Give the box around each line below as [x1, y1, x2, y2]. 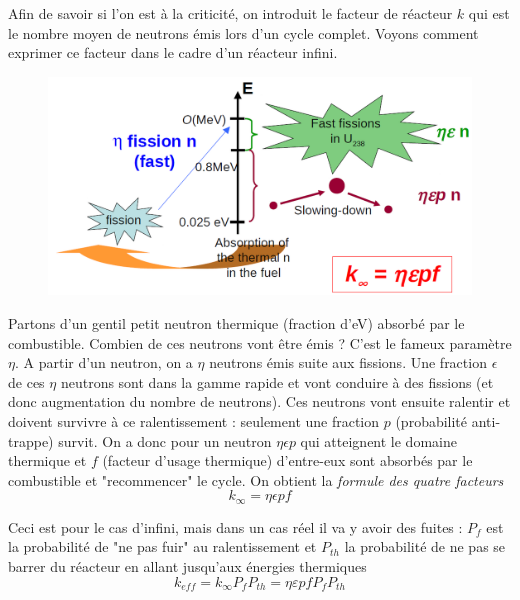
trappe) [8, 430, 54, 451]
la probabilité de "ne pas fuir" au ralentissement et [8, 536, 317, 557]
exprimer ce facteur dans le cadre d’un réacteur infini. [8, 42, 338, 63]
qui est [468, 3, 510, 23]
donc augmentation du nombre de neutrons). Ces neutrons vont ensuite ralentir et [8, 391, 511, 412]
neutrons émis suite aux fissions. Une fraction [209, 352, 487, 373]
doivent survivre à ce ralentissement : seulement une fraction [8, 410, 380, 431]
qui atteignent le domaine [300, 430, 457, 451]
